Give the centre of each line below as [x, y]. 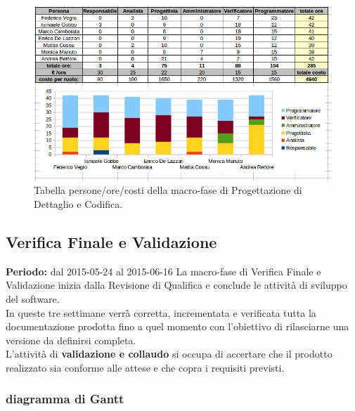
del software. [33, 298]
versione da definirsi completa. [71, 340]
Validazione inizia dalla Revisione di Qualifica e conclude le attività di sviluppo [176, 285]
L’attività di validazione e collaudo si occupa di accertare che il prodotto [169, 354]
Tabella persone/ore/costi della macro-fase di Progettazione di [168, 190]
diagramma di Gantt [65, 399]
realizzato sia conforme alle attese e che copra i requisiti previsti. [145, 367]
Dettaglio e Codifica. [78, 203]
